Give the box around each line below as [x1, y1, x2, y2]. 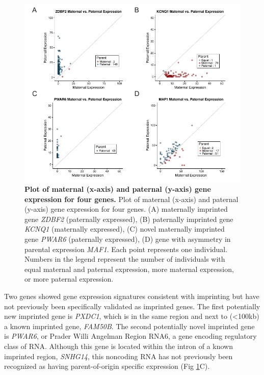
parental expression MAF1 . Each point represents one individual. [24, 243, 228, 254]
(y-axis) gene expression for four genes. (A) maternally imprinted [24, 204, 228, 214]
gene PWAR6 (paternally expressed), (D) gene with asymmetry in [24, 234, 231, 244]
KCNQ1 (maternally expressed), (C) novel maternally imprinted [24, 223, 225, 234]
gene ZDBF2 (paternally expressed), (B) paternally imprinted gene [24, 213, 233, 224]
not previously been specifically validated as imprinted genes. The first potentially [4, 301, 260, 311]
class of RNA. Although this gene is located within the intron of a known [4, 340, 233, 351]
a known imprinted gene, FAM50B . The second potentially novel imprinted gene [4, 320, 255, 331]
